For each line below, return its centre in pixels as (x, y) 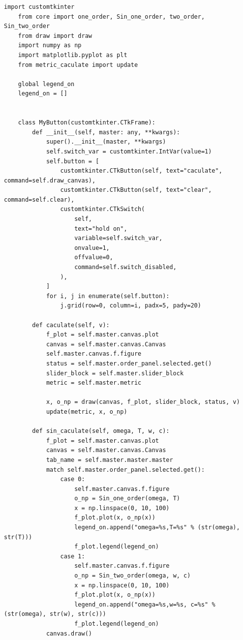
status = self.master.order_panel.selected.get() (129, 363)
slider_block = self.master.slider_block (115, 373)
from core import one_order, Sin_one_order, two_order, (111, 16)
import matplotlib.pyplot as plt (73, 55)
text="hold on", (101, 229)
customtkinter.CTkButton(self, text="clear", (136, 190)
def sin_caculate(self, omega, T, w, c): (101, 431)
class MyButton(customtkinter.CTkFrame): (87, 123)
